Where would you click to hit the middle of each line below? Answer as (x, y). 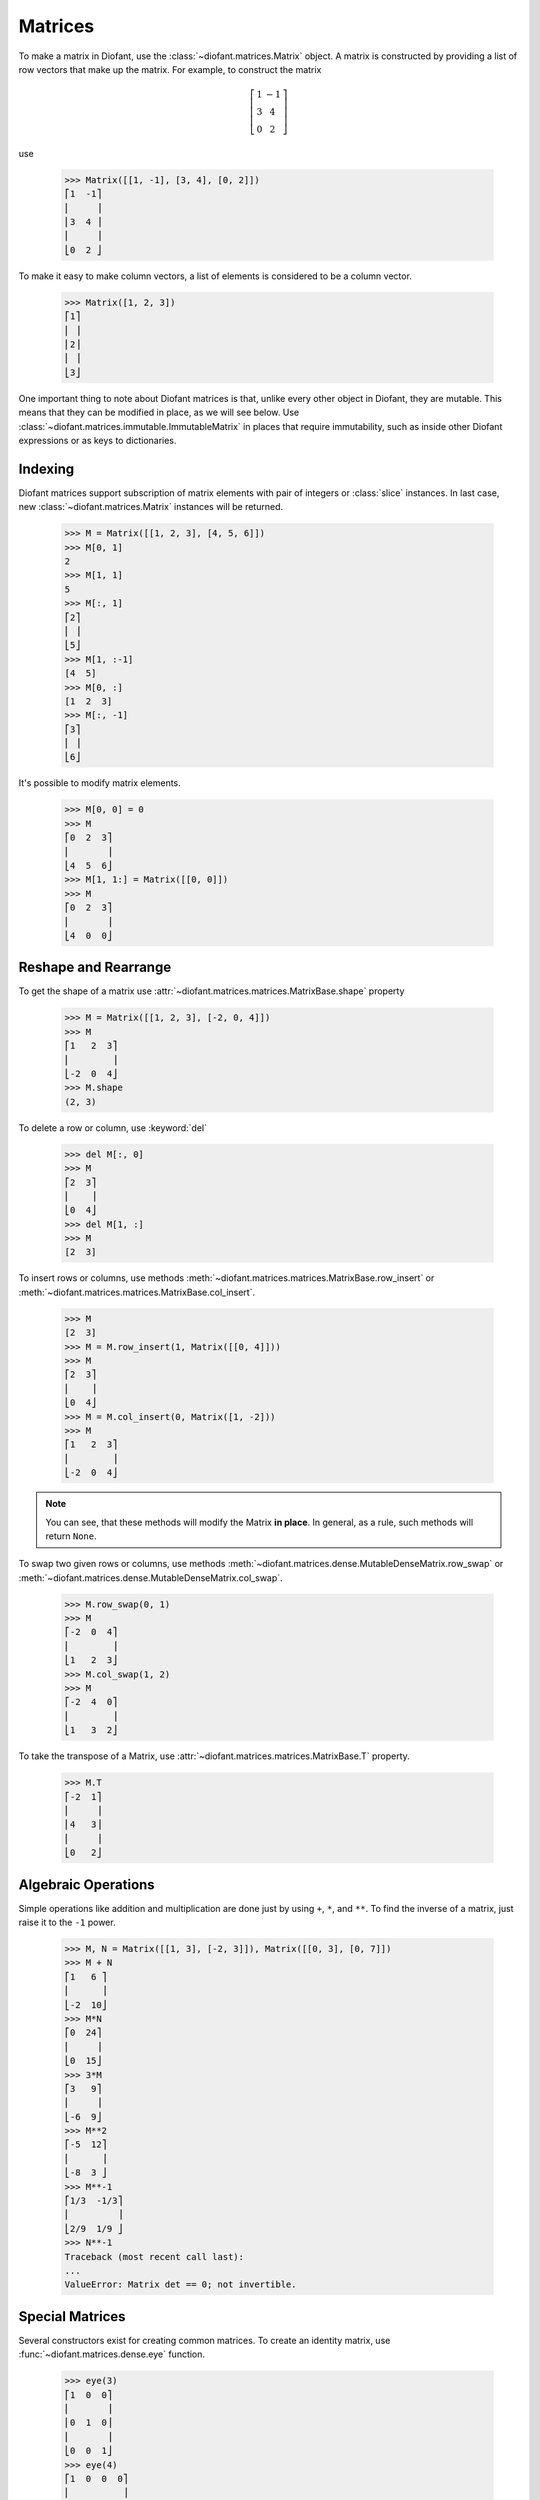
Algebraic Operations (86, 1884)
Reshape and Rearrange (95, 967)
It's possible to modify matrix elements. (100, 783)
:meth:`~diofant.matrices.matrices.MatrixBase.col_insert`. (136, 1292)
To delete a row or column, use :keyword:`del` (112, 1127)
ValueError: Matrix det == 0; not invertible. (180, 2284)
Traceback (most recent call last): (154, 2256)
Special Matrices (72, 2316)
